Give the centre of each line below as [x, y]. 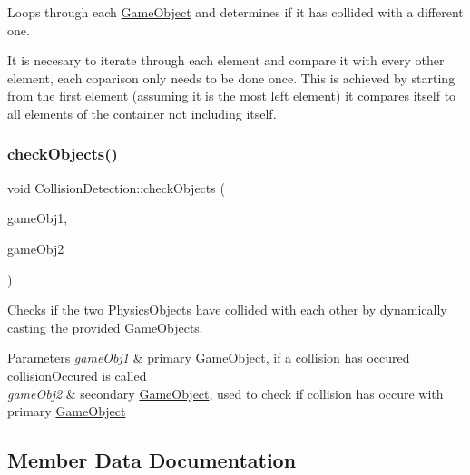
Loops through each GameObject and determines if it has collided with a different [235, 12]
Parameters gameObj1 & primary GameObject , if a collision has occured [209, 358]
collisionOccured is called [77, 375]
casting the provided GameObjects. [105, 327]
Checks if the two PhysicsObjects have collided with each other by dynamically [227, 310]
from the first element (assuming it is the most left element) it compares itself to [232, 96]
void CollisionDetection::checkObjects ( [116, 187]
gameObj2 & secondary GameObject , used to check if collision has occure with [225, 393]
